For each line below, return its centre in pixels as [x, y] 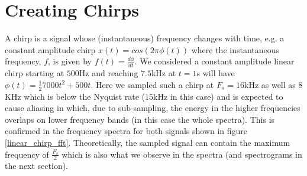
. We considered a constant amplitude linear [214, 61]
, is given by [70, 61]
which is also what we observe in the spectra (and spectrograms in [182, 154]
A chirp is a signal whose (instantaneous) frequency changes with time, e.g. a [145, 38]
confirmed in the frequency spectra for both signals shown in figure [126, 131]
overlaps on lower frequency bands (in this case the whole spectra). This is [140, 119]
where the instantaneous [235, 49]
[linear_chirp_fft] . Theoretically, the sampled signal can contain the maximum [148, 142]
